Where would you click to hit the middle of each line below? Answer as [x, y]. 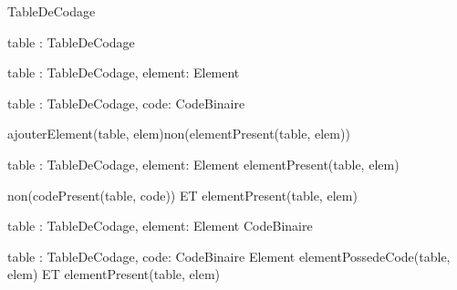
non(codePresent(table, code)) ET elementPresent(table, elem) [182, 195]
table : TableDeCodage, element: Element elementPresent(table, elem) [203, 164]
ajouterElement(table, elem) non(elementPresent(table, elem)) [179, 134]
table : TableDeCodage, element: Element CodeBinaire [160, 226]
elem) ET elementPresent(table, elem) [114, 274]
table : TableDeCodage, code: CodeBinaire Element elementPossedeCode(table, [229, 256]
